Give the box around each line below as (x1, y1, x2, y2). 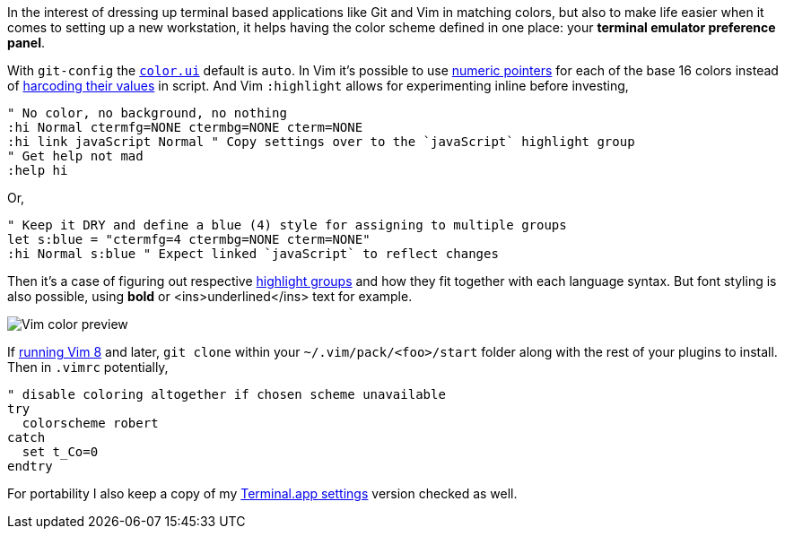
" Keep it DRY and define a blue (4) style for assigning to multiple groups (7, 218, 567, 232)
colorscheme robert (22, 416, 159, 430)
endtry (7, 459, 53, 473)
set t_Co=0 (22, 445, 99, 459)
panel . (7, 35, 45, 50)
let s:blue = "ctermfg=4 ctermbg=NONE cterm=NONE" (7, 232, 371, 246)
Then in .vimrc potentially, (7, 359, 169, 375)
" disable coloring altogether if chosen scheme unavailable (7, 387, 446, 402)
